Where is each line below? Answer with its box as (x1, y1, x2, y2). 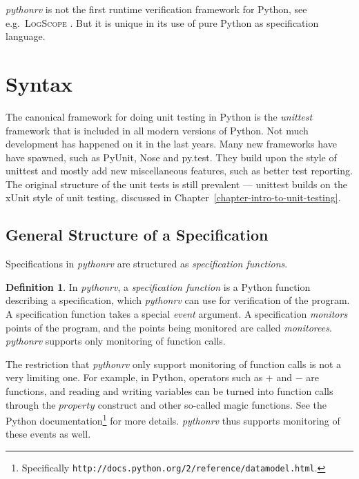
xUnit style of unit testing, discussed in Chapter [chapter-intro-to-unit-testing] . (6, 190, 341, 205)
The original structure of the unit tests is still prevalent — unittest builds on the (6, 176, 347, 191)
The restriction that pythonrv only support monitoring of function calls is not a (6, 356, 342, 371)
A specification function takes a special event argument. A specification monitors (6, 307, 348, 321)
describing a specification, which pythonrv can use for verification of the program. (6, 293, 350, 307)
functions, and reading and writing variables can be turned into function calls (6, 384, 333, 398)
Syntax (6, 69, 73, 97)
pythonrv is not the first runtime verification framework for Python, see (6, 2, 307, 16)
